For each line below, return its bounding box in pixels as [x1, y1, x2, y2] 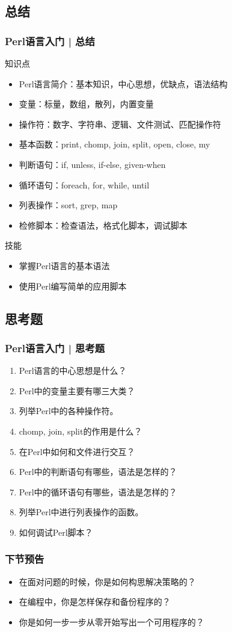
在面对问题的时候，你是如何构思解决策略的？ [19, 575, 196, 587]
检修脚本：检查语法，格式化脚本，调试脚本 [19, 218, 188, 231]
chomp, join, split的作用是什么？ [19, 424, 142, 437]
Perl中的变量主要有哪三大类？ [19, 384, 135, 397]
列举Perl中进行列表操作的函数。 [19, 506, 144, 518]
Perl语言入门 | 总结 [5, 33, 95, 48]
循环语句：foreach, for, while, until [19, 178, 150, 191]
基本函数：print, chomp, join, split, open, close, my [19, 138, 210, 150]
